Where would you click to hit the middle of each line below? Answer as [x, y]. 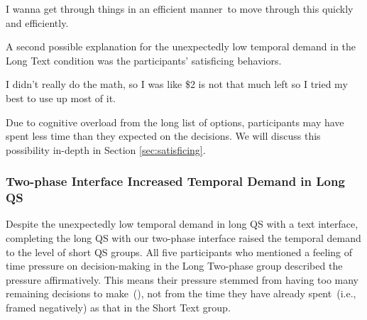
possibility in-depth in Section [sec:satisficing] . [106, 149]
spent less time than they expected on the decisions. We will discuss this [163, 136]
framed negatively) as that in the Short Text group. [118, 308]
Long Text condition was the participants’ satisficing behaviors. [144, 60]
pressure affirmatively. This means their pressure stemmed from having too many [182, 279]
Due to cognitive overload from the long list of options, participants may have [175, 122]
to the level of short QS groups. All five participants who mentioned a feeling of [179, 252]
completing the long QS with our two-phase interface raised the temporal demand [183, 238]
